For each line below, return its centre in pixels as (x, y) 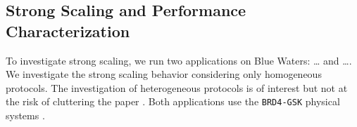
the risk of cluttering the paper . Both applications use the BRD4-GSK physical (173, 101)
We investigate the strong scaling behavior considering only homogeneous (164, 74)
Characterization (68, 31)
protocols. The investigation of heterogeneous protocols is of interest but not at (177, 87)
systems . (25, 115)
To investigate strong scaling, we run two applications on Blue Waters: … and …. (179, 60)
